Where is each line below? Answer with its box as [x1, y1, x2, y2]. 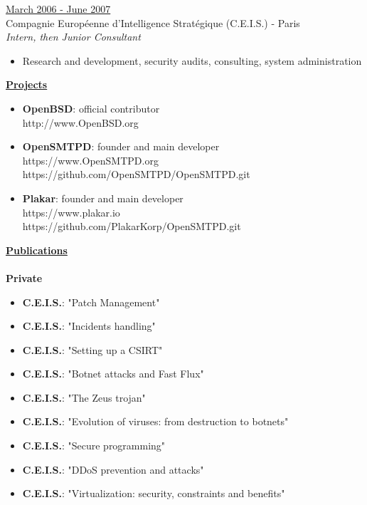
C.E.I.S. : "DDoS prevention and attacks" [22, 462, 204, 477]
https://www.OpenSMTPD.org [22, 152, 159, 167]
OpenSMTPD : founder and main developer [22, 139, 220, 154]
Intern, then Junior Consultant [6, 29, 141, 44]
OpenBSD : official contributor [22, 100, 160, 115]
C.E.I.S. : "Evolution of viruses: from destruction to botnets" [22, 414, 289, 429]
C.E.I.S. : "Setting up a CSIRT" [22, 342, 163, 357]
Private [6, 270, 43, 285]
